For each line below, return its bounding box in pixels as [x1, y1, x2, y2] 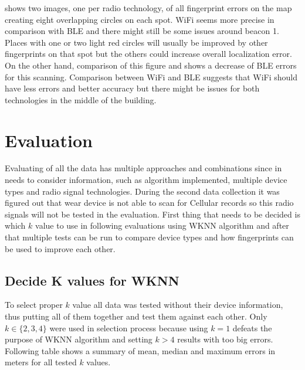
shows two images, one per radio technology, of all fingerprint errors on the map [5, 2, 292, 13]
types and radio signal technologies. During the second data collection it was [5, 185, 280, 197]
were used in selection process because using [49, 321, 208, 334]
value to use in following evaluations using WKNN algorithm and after [35, 219, 289, 232]
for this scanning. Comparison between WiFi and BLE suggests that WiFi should [5, 70, 297, 83]
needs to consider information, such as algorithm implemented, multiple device [5, 174, 287, 186]
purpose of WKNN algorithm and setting [5, 333, 152, 345]
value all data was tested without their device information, [72, 298, 283, 311]
